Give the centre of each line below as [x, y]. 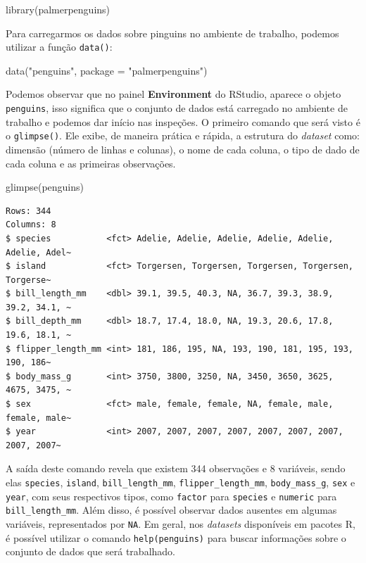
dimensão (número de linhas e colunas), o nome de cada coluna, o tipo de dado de [183, 149]
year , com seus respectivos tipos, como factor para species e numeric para [171, 496]
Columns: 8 [31, 225]
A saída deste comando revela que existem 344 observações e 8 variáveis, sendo [176, 468]
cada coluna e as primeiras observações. [91, 163]
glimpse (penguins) [45, 187]
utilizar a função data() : [59, 47]
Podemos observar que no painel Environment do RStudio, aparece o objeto [173, 94]
